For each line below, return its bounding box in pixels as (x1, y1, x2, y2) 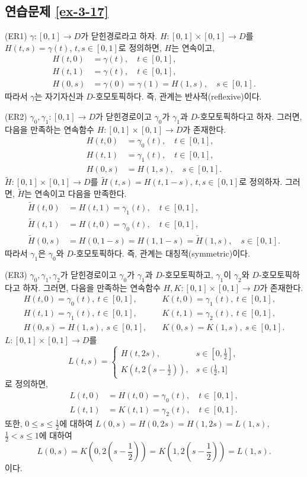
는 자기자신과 (34, 90, 84, 103)
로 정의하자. (239, 175, 283, 188)
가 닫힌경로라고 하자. (81, 30, 158, 42)
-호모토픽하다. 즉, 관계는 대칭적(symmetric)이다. (73, 247, 250, 260)
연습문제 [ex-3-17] (5, 2, 108, 20)
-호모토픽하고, (162, 268, 213, 280)
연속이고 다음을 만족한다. (34, 187, 127, 200)
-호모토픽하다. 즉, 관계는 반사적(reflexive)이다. (92, 90, 262, 103)
